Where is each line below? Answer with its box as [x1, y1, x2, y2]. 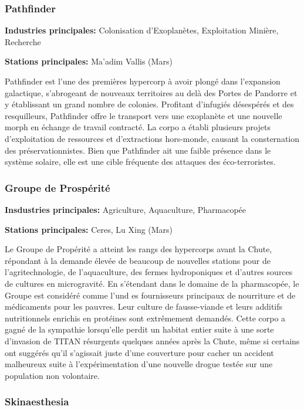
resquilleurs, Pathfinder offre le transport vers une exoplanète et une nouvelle [5, 109, 282, 121]
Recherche [5, 35, 41, 48]
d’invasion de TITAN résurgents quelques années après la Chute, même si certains [5, 334, 300, 347]
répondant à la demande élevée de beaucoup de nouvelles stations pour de [5, 254, 271, 266]
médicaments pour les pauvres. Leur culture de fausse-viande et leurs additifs [5, 300, 283, 313]
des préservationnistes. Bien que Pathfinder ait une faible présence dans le [5, 144, 271, 156]
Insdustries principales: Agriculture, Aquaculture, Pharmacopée [5, 203, 246, 215]
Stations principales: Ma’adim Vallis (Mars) [5, 55, 173, 67]
